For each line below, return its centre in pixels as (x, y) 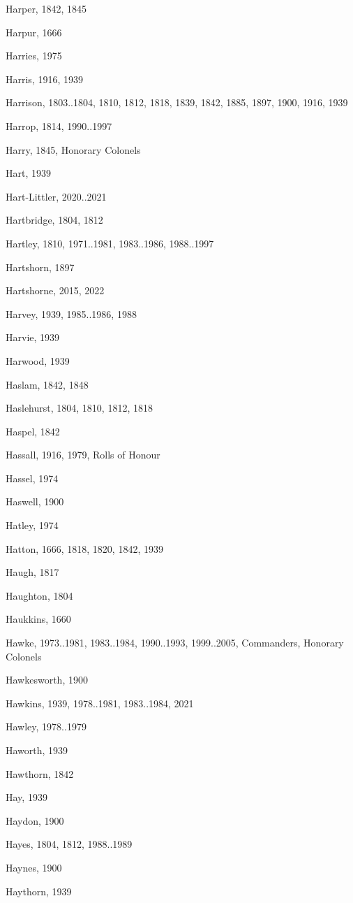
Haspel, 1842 (33, 431)
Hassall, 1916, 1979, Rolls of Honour (83, 455)
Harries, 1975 (34, 56)
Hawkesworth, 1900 (47, 680)
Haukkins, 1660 (38, 619)
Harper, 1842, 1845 (46, 8)
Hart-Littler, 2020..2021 (56, 196)
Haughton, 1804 (39, 595)
